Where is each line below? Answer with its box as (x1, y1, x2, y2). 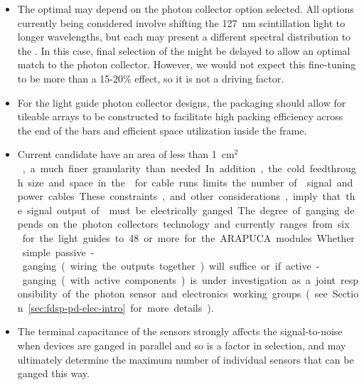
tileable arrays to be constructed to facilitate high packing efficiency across (17, 109, 343, 124)
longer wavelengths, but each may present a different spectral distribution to (17, 29, 351, 44)
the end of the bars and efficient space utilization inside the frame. (17, 122, 307, 137)
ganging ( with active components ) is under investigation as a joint (22, 272, 336, 287)
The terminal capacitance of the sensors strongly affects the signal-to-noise (17, 324, 343, 339)
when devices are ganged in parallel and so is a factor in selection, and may (17, 338, 346, 353)
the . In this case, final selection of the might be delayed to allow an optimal (17, 43, 350, 58)
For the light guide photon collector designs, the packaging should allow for (17, 95, 346, 110)
